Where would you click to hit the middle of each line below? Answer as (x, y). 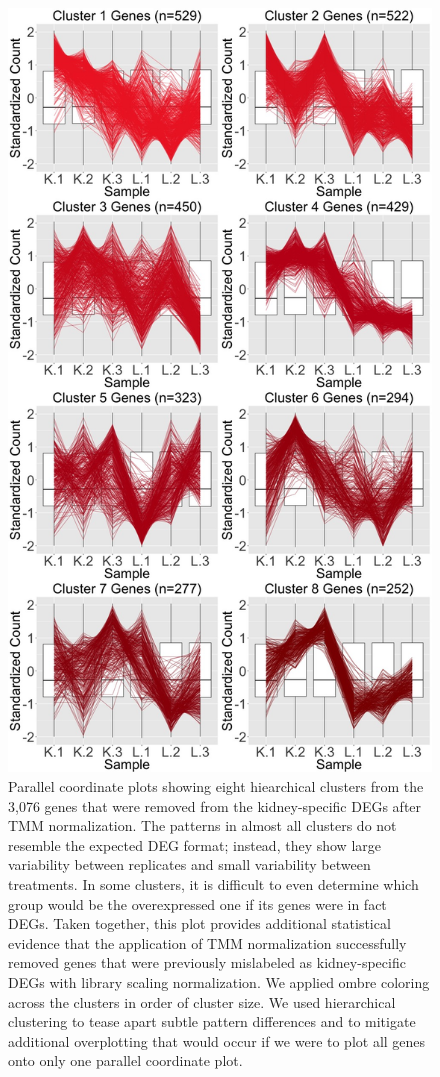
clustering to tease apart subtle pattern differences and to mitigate (212, 1021)
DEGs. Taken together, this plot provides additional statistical (199, 923)
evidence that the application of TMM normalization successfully (207, 942)
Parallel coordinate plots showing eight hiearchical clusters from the (216, 785)
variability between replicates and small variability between (189, 864)
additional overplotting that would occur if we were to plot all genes (217, 1040)
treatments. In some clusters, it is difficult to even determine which (213, 883)
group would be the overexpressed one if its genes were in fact (197, 903)
